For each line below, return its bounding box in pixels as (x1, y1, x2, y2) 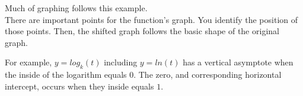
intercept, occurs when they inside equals (5, 80, 154, 92)
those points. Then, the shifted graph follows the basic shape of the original (5, 25, 279, 37)
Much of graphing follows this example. (5, 2, 148, 14)
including (104, 56, 138, 68)
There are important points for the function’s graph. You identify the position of (5, 13, 298, 25)
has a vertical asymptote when (183, 56, 294, 68)
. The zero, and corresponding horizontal (133, 68, 282, 81)
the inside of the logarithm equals (5, 68, 127, 81)
